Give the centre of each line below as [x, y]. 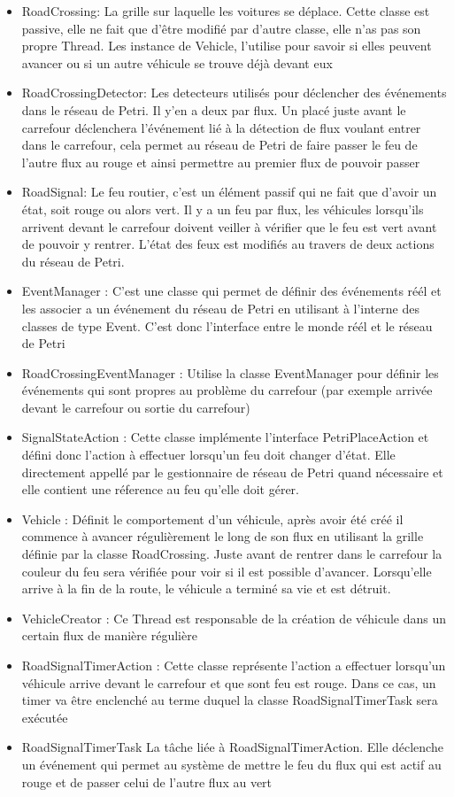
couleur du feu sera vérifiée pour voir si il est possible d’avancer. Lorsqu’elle [227, 571]
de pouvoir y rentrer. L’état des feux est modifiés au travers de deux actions [228, 244]
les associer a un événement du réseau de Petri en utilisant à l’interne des [220, 308]
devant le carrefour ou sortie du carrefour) [136, 407]
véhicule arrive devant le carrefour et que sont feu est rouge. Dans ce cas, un [229, 682]
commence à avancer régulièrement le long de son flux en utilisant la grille [223, 536]
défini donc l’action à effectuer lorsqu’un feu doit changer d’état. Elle [208, 455]
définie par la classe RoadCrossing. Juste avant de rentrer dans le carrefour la [232, 554]
